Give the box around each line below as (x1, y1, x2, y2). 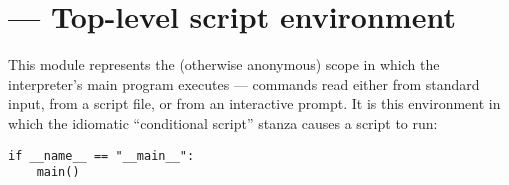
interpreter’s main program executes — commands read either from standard (8, 73, 480, 94)
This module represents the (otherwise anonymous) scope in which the (8, 54, 440, 75)
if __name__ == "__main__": (8, 148, 195, 163)
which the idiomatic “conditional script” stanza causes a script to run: (8, 112, 438, 133)
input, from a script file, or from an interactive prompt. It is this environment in (8, 93, 501, 114)
